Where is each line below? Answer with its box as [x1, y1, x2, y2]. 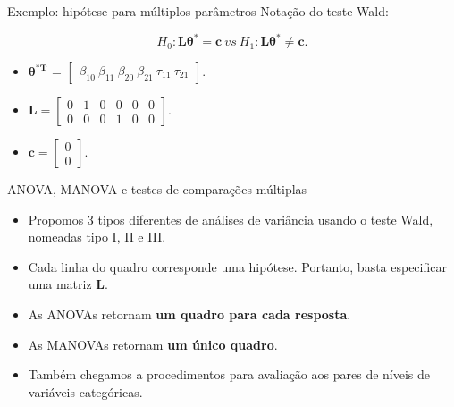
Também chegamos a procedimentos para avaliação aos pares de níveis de [28, 365, 430, 384]
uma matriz [28, 275, 92, 293]
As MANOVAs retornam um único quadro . [28, 335, 278, 353]
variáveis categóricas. [28, 382, 143, 401]
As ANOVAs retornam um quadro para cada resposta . [28, 305, 351, 324]
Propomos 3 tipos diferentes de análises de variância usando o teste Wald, [28, 209, 433, 228]
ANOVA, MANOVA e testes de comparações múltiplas [7, 180, 307, 199]
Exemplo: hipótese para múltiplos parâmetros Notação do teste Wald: [7, 2, 389, 20]
